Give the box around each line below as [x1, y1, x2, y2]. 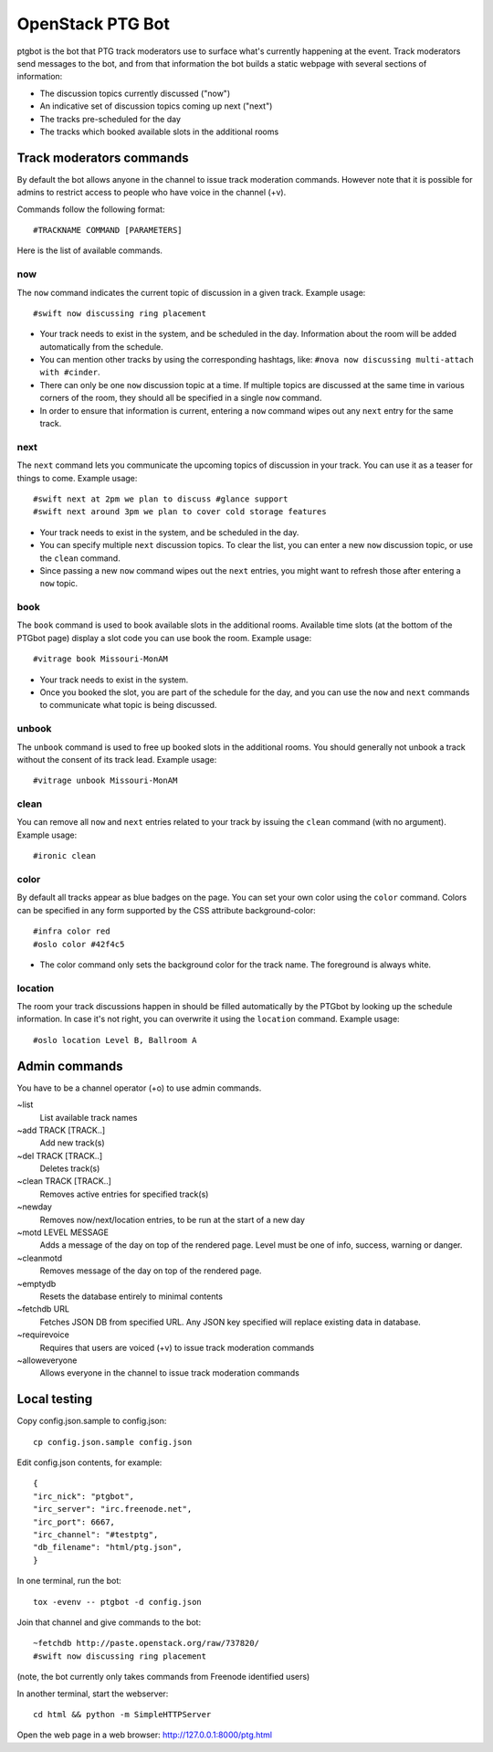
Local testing [16, 1391, 93, 1407]
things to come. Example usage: [16, 472, 138, 483]
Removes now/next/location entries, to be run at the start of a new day [39, 1214, 306, 1225]
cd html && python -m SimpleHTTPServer [33, 1709, 212, 1719]
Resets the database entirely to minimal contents [39, 1291, 224, 1302]
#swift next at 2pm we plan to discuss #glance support [33, 493, 288, 504]
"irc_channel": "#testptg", [33, 1529, 159, 1539]
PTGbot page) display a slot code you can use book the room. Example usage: [16, 632, 312, 643]
